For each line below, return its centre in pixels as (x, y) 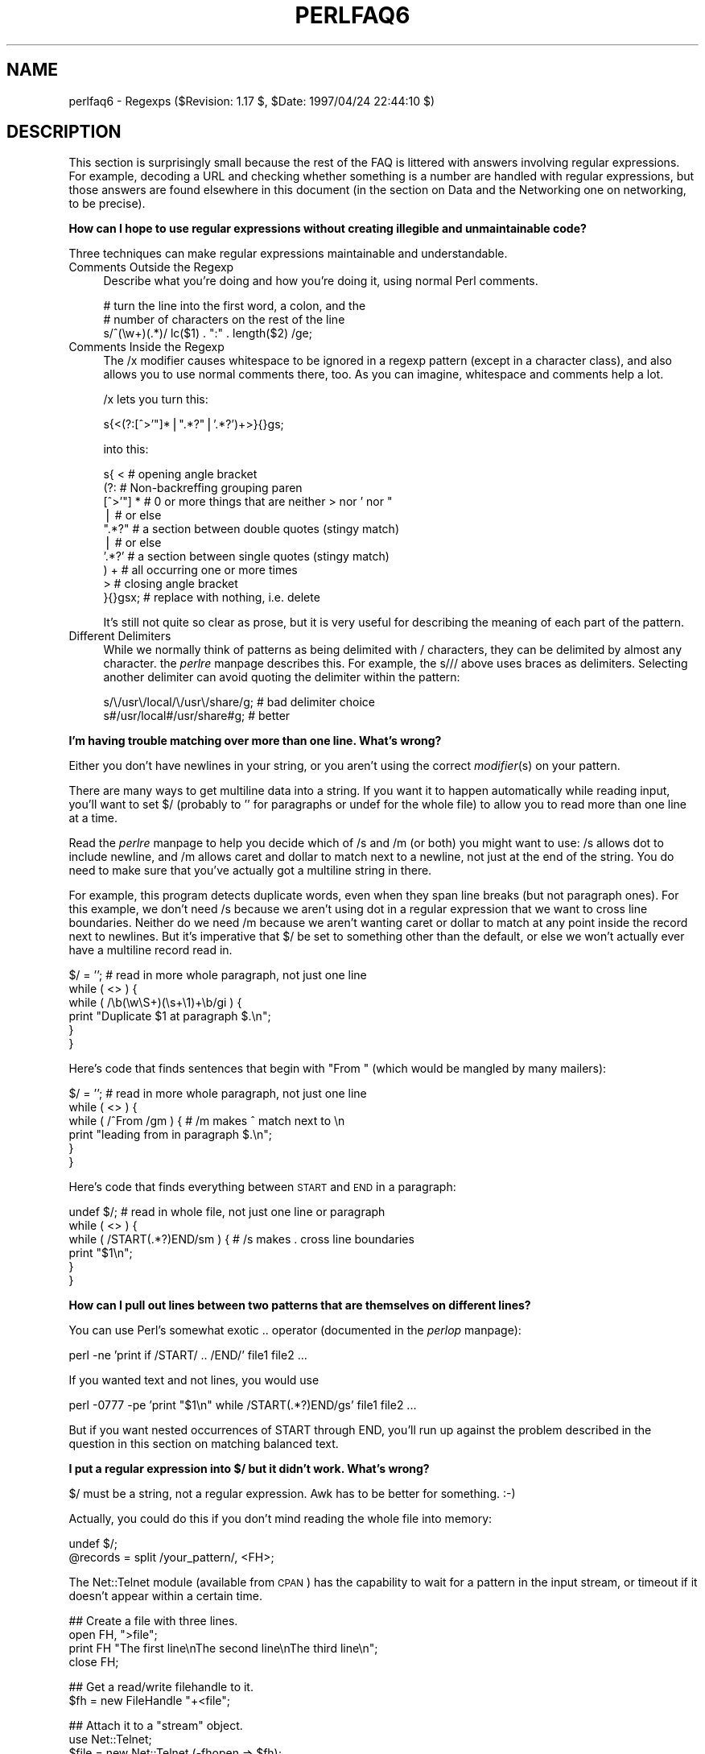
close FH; (94, 1662)
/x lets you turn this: (156, 399)
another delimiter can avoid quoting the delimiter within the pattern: (282, 677)
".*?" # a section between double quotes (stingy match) (251, 529)
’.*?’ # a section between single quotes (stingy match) (246, 556)
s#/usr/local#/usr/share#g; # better (197, 716)
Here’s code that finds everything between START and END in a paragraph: (262, 1187)
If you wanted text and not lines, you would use (194, 1380)
